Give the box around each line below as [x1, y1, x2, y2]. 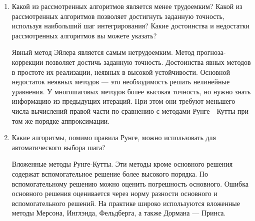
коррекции [11, 56, 43, 67]
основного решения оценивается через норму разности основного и [11, 188, 217, 199]
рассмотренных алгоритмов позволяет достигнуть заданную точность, [11, 10, 224, 21]
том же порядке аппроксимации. [11, 115, 110, 126]
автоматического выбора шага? [11, 142, 105, 152]
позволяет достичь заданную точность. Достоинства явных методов [45, 56, 251, 67]
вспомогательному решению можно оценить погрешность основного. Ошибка [11, 178, 249, 189]
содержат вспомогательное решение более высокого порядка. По [11, 168, 208, 179]
